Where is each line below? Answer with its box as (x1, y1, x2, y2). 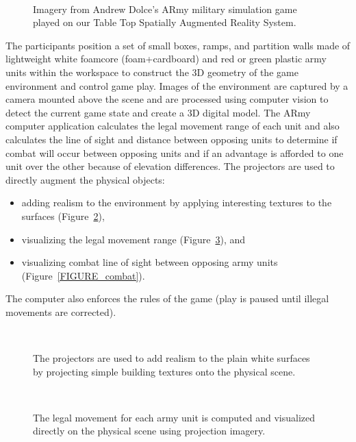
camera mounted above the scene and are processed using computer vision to (5, 92, 329, 106)
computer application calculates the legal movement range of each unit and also (5, 119, 340, 133)
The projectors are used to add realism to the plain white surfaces (33, 351, 310, 365)
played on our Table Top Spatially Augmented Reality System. (33, 15, 296, 29)
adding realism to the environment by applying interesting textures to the (21, 195, 332, 210)
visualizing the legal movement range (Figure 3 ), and (21, 232, 246, 246)
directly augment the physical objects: (5, 172, 165, 186)
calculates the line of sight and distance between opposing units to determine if (5, 132, 338, 146)
